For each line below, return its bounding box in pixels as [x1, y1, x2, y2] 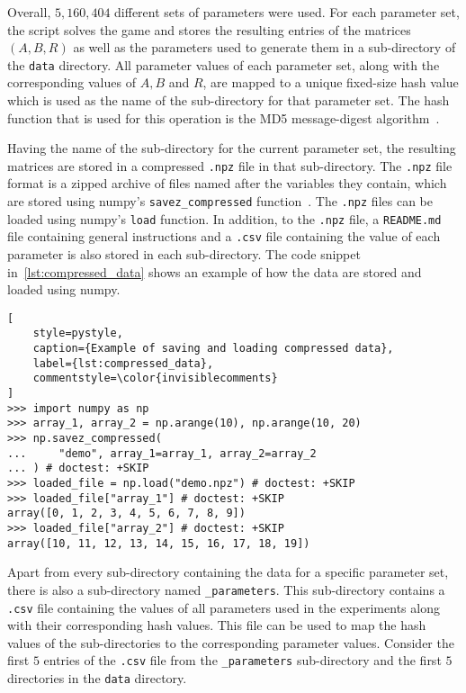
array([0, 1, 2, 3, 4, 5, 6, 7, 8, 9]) [7, 507, 246, 520]
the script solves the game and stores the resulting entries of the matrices [7, 20, 411, 39]
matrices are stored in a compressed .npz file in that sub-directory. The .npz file [7, 156, 453, 175]
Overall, [7, 3, 51, 21]
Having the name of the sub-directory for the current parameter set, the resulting [7, 139, 456, 157]
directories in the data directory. [7, 669, 187, 688]
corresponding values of [7, 73, 136, 92]
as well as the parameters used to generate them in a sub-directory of [73, 38, 456, 57]
